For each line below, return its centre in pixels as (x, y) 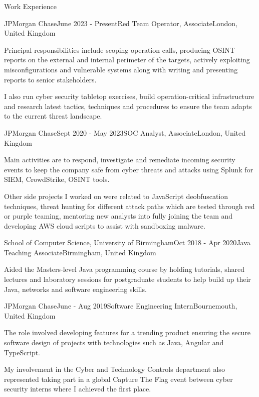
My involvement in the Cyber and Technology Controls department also (114, 369)
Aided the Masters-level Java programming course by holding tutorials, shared (124, 269)
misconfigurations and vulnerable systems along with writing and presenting (121, 69)
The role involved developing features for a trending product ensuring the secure (127, 332)
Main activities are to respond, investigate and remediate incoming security (120, 160)
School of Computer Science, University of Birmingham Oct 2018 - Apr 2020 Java (127, 242)
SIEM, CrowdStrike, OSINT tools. (57, 179)
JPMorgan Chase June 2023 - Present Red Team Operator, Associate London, (121, 23)
